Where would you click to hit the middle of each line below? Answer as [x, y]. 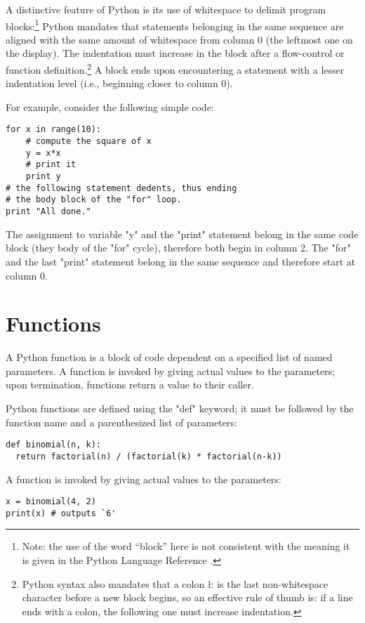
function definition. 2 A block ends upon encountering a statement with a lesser [175, 68]
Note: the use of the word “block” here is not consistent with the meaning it [186, 546]
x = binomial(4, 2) [51, 502]
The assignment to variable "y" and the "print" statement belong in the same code [182, 234]
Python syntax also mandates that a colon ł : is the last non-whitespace [175, 583]
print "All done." [48, 212]
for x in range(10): [54, 130]
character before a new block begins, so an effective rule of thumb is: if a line [187, 597]
